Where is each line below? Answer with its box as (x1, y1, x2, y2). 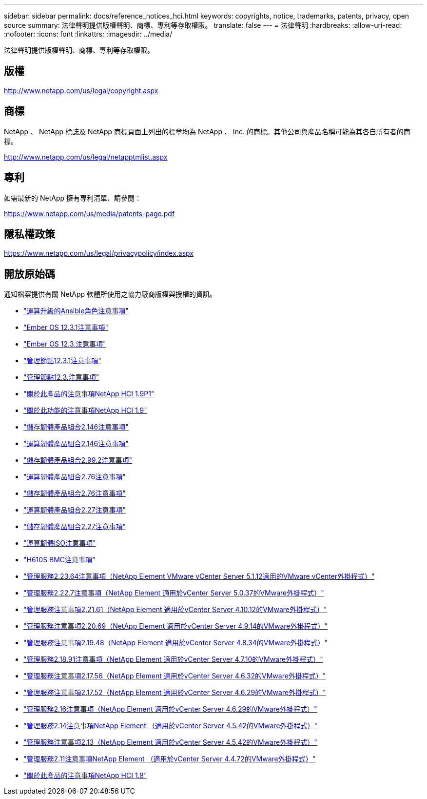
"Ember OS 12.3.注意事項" (23, 340, 106, 348)
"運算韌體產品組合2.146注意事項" (23, 439, 129, 448)
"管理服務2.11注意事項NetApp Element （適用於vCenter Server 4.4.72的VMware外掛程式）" (23, 755, 316, 763)
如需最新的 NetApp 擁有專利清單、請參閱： (4, 193, 141, 202)
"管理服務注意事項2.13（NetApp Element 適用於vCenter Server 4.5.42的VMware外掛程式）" (23, 738, 317, 747)
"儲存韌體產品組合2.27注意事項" (23, 522, 126, 531)
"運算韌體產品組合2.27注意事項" (23, 506, 126, 514)
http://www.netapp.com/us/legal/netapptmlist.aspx (4, 152, 168, 161)
